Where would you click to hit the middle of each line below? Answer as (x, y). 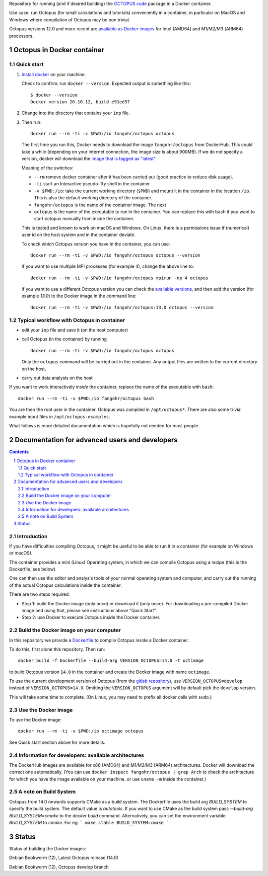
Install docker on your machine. (54, 74)
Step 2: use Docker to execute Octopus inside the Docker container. (91, 617)
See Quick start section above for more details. (57, 742)
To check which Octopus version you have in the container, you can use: (96, 244)
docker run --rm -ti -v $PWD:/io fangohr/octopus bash (86, 398)
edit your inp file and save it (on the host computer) (75, 330)
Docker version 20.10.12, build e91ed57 (80, 102)
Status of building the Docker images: (48, 848)
